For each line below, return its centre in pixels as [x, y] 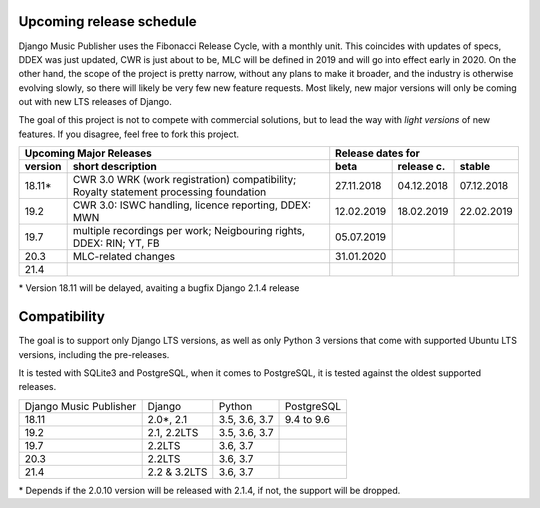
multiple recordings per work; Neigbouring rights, [188, 231]
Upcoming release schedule [107, 21]
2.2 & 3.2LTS [177, 472]
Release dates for [377, 153]
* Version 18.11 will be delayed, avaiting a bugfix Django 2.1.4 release [159, 288]
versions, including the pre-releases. [94, 354]
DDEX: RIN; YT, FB [116, 243]
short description [114, 167]
